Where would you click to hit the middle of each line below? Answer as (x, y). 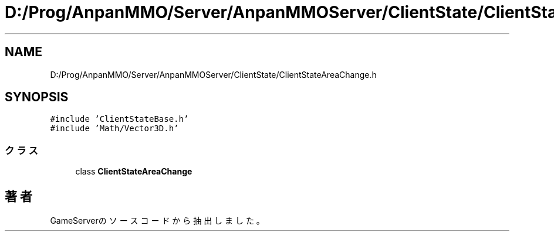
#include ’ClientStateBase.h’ (119, 119)
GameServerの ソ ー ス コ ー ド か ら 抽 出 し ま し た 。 (157, 221)
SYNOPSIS (37, 97)
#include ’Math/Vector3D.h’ (114, 129)
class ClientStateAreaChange (134, 172)
